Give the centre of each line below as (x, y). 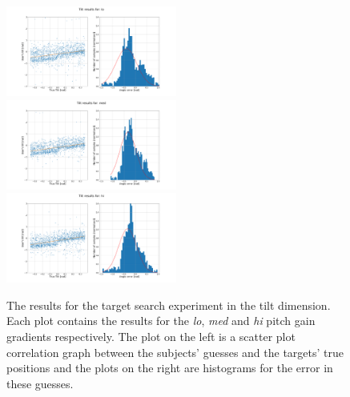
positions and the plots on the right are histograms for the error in (170, 368)
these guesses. (40, 383)
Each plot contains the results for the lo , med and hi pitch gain (161, 321)
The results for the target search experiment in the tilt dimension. (169, 305)
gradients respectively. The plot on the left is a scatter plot (151, 336)
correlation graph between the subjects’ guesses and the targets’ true (175, 352)
